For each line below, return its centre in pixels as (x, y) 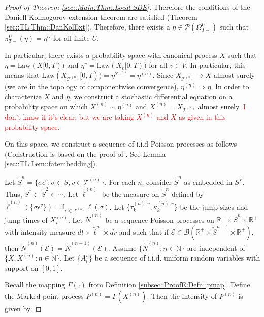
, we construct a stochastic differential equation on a (151, 96)
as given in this (202, 117)
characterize (23, 96)
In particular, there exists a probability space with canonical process (111, 55)
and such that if (144, 231)
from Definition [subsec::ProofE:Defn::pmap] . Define (169, 285)
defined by (187, 194)
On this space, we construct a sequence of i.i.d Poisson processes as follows (121, 144)
